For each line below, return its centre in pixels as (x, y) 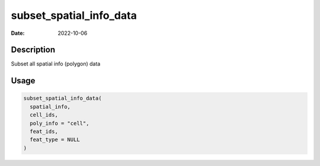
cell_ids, (44, 115)
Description (33, 50)
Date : (18, 33)
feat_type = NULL (55, 140)
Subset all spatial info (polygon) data (56, 64)
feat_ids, (44, 132)
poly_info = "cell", (60, 123)
